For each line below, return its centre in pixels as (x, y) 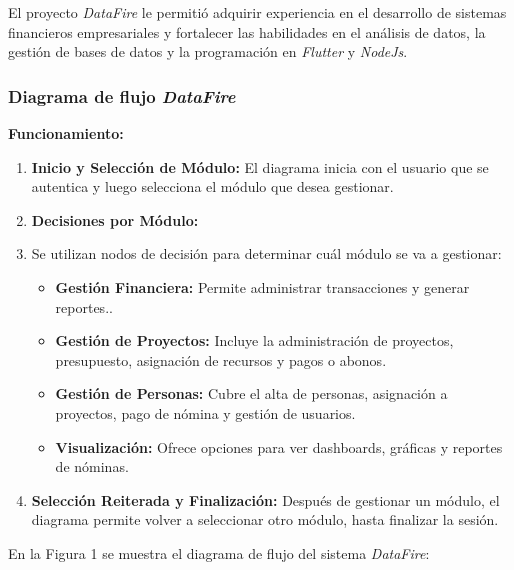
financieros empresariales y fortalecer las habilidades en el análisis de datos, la (247, 31)
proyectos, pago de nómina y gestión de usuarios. (205, 412)
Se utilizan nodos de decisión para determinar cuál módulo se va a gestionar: (266, 253)
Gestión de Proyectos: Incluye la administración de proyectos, (254, 340)
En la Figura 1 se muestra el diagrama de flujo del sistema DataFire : (219, 552)
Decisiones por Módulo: (115, 219)
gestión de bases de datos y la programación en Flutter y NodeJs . (208, 51)
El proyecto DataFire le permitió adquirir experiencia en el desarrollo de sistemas (257, 12)
